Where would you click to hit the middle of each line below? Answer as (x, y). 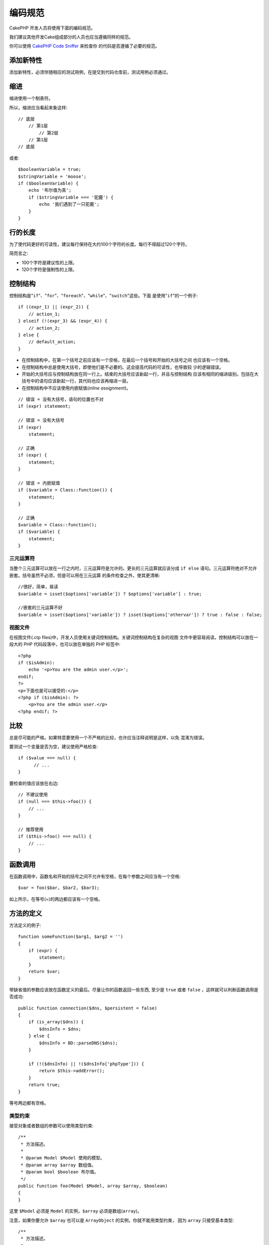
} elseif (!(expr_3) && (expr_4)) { (63, 321)
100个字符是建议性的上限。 (49, 262)
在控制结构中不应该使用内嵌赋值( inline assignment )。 (76, 388)
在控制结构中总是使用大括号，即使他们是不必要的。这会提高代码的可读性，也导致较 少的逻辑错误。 (123, 367)
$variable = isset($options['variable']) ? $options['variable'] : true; (110, 594)
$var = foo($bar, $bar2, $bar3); (59, 888)
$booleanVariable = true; (50, 170)
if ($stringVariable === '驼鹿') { (71, 197)
